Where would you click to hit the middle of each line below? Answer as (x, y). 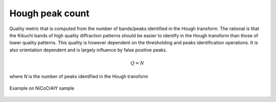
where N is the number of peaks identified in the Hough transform (79, 76)
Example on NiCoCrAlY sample (42, 88)
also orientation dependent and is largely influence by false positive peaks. (88, 50)
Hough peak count (49, 13)
